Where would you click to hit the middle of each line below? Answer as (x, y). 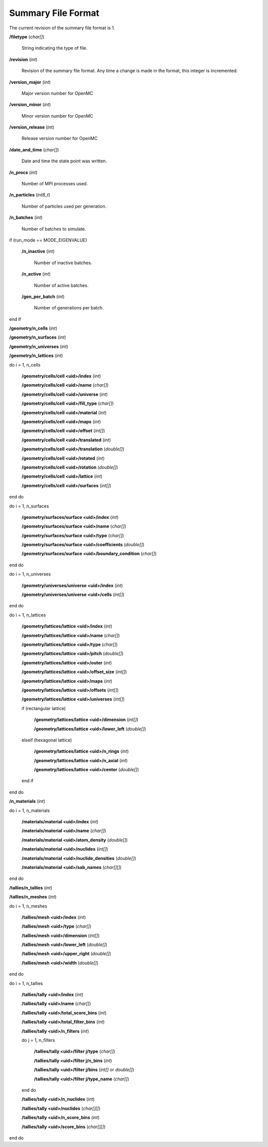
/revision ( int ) (23, 59)
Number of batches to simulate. (54, 229)
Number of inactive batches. (63, 263)
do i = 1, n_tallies (26, 983)
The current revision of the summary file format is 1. (62, 28)
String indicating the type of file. (55, 48)
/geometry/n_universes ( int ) (39, 346)
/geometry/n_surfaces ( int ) (38, 337)
